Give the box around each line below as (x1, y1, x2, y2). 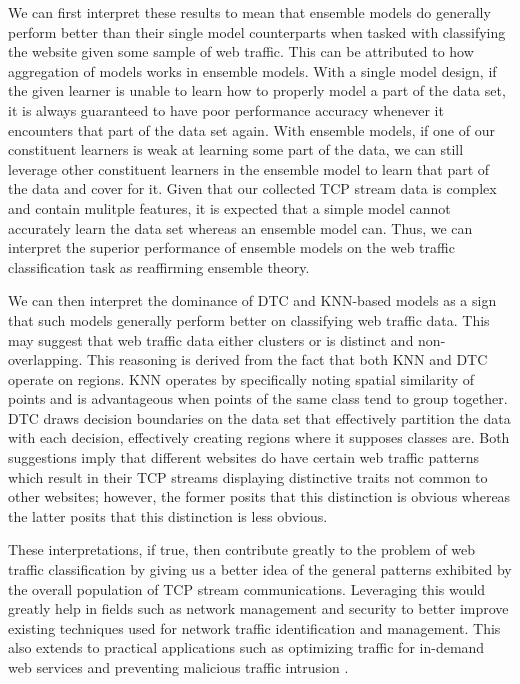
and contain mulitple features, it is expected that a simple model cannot (8, 197, 451, 218)
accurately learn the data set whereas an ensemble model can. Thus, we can (8, 217, 473, 238)
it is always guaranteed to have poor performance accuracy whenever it (8, 99, 444, 120)
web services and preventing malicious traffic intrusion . (8, 657, 349, 677)
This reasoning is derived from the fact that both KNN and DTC (87, 349, 488, 370)
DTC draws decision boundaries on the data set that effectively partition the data (8, 407, 511, 428)
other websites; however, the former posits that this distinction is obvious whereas (8, 486, 511, 507)
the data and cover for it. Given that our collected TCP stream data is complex (8, 178, 497, 199)
